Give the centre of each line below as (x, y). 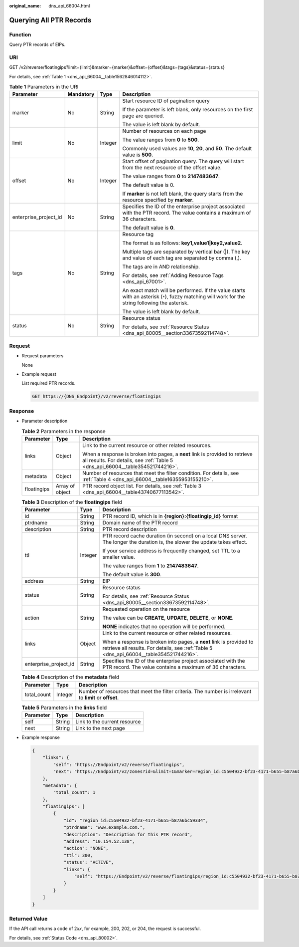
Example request (39, 374)
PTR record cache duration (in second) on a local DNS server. (175, 536)
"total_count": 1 (74, 793)
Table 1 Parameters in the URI (44, 87)
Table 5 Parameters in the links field (64, 708)
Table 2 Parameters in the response (64, 431)
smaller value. (119, 557)
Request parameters (43, 356)
